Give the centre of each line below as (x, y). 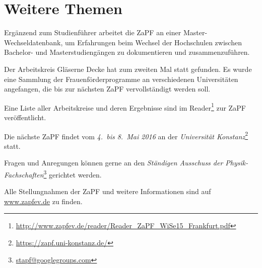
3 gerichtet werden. (73, 173)
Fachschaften (24, 174)
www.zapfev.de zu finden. (43, 201)
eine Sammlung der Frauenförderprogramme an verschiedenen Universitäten (121, 79)
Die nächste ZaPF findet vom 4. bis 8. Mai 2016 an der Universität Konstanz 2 (126, 135)
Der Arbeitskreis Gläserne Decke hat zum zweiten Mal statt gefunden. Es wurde (128, 69)
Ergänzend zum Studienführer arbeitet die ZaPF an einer (93, 32)
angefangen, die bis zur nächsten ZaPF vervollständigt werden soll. (107, 89)
